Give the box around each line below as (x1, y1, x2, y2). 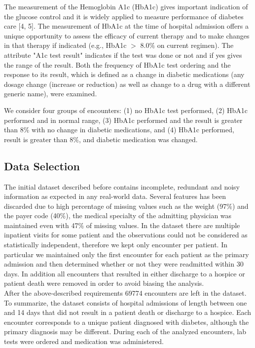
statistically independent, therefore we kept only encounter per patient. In (4, 239, 227, 250)
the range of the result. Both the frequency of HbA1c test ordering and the (4, 59, 231, 70)
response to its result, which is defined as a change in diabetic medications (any (4, 69, 245, 79)
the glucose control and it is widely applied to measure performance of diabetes (4, 11, 244, 21)
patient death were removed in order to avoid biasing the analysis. (4, 278, 204, 288)
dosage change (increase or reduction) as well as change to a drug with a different (4, 78, 251, 89)
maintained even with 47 (4, 220, 78, 230)
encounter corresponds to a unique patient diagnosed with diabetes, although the (4, 316, 249, 327)
